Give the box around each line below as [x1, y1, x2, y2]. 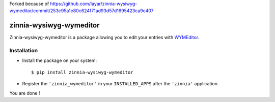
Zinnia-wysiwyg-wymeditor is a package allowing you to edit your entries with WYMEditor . [9, 35, 200, 41]
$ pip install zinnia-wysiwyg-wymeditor [31, 69, 133, 75]
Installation [9, 47, 38, 54]
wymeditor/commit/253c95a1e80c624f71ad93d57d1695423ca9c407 [9, 8, 154, 14]
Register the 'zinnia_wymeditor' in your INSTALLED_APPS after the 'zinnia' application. [22, 81, 219, 87]
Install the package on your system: [22, 57, 97, 63]
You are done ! [9, 90, 40, 96]
